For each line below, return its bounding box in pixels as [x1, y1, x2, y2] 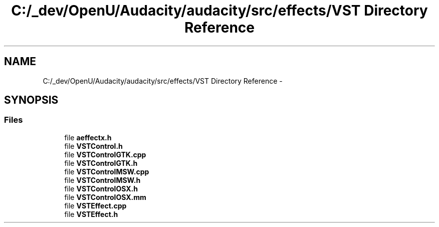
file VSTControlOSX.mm [64, 192, 146, 201]
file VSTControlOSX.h [64, 184, 138, 193]
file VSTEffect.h [64, 209, 118, 218]
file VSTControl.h [64, 141, 123, 150]
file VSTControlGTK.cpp [64, 150, 146, 159]
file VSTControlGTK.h [64, 158, 138, 167]
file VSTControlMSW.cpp [64, 167, 149, 176]
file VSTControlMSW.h [64, 175, 141, 184]
